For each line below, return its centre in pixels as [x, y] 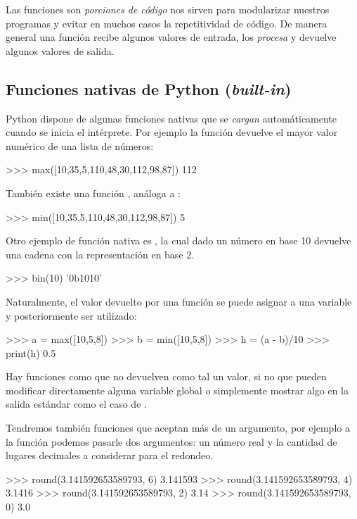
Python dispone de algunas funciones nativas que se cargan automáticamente [171, 118]
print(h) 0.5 [31, 352]
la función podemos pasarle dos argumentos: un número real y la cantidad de [171, 441]
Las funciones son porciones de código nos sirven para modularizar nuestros [168, 9]
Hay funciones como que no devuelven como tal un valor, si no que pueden [166, 376]
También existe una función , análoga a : [93, 193]
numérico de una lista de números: [80, 145]
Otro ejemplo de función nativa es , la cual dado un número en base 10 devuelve [178, 240]
